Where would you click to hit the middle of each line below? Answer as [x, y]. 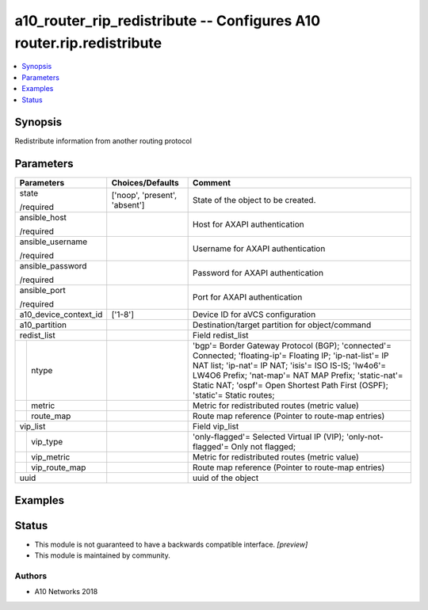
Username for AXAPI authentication [259, 249]
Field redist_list [221, 335]
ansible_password [53, 266]
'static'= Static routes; [234, 395]
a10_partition [43, 325]
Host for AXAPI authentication [248, 224]
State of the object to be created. [254, 200]
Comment [212, 183]
